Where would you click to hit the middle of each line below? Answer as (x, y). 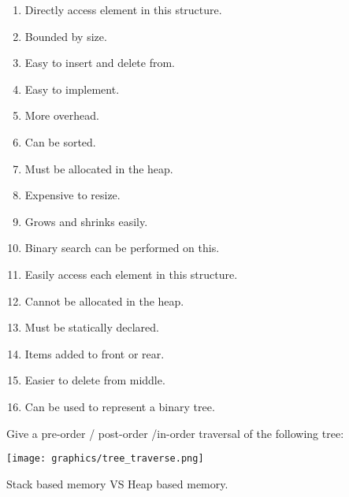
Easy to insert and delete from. (100, 63)
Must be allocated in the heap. (99, 168)
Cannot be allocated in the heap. (104, 300)
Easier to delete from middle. (95, 380)
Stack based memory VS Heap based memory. (117, 483)
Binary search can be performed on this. (122, 248)
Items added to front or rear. (95, 353)
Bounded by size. (66, 36)
